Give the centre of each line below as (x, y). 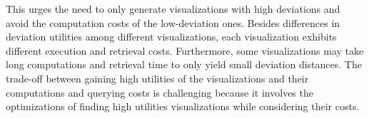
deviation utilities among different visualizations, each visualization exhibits (171, 37)
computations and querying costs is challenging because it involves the (160, 92)
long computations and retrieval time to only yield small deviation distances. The (184, 64)
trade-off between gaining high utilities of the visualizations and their (157, 78)
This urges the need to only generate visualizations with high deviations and (173, 9)
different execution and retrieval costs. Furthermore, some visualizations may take (185, 50)
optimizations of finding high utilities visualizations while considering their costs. (183, 106)
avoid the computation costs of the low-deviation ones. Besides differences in (173, 22)
